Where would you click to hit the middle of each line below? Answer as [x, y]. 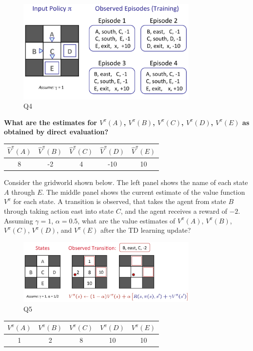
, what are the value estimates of [126, 220]
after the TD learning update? [146, 230]
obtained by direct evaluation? [56, 132]
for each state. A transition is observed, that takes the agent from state [120, 201]
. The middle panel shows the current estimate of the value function [144, 192]
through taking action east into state [59, 211]
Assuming [19, 220]
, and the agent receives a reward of [174, 211]
